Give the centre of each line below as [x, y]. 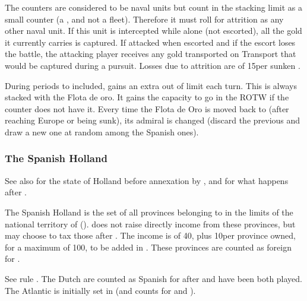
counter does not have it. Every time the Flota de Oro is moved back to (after [147, 108]
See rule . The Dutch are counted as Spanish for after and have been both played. [154, 278]
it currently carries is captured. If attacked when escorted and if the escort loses [150, 42]
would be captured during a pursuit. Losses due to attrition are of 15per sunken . [153, 65]
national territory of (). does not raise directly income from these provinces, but [150, 224]
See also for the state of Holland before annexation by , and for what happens [147, 180]
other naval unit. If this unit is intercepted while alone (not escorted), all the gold [153, 31]
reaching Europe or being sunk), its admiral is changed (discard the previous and [153, 120]
